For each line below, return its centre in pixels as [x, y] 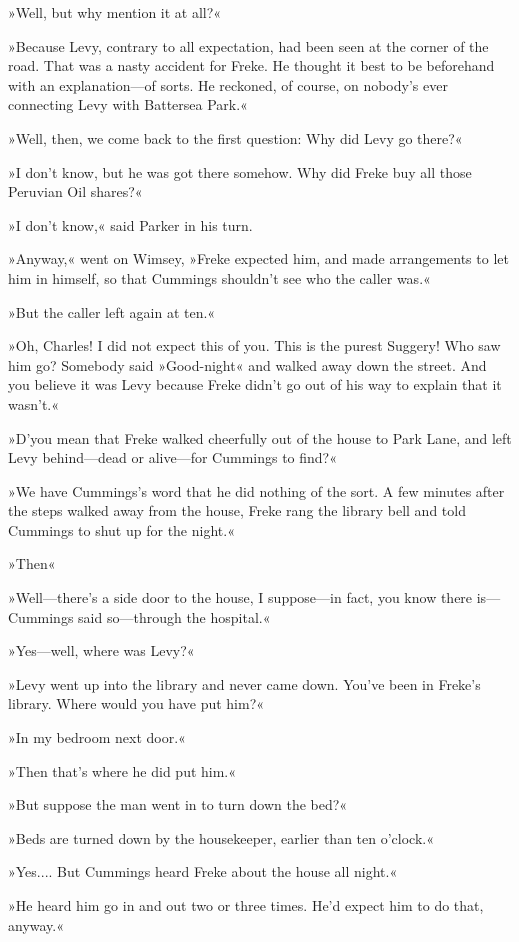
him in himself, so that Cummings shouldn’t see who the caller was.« [219, 277]
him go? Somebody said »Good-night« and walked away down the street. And [247, 364]
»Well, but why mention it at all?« [115, 12]
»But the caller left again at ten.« [112, 311]
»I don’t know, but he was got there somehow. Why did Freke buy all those [240, 171]
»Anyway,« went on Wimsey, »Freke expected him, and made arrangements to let [258, 258]
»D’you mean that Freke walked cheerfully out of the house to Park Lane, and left [260, 437]
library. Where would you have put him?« [136, 703]
